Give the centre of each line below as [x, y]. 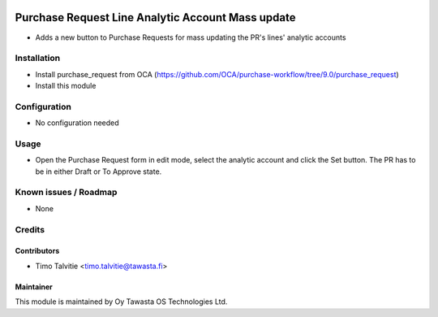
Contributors [37, 251]
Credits [30, 229]
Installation [38, 59]
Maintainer [34, 287]
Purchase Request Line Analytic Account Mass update [155, 17]
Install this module [66, 86]
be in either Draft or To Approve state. [99, 172]
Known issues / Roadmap [66, 193]
